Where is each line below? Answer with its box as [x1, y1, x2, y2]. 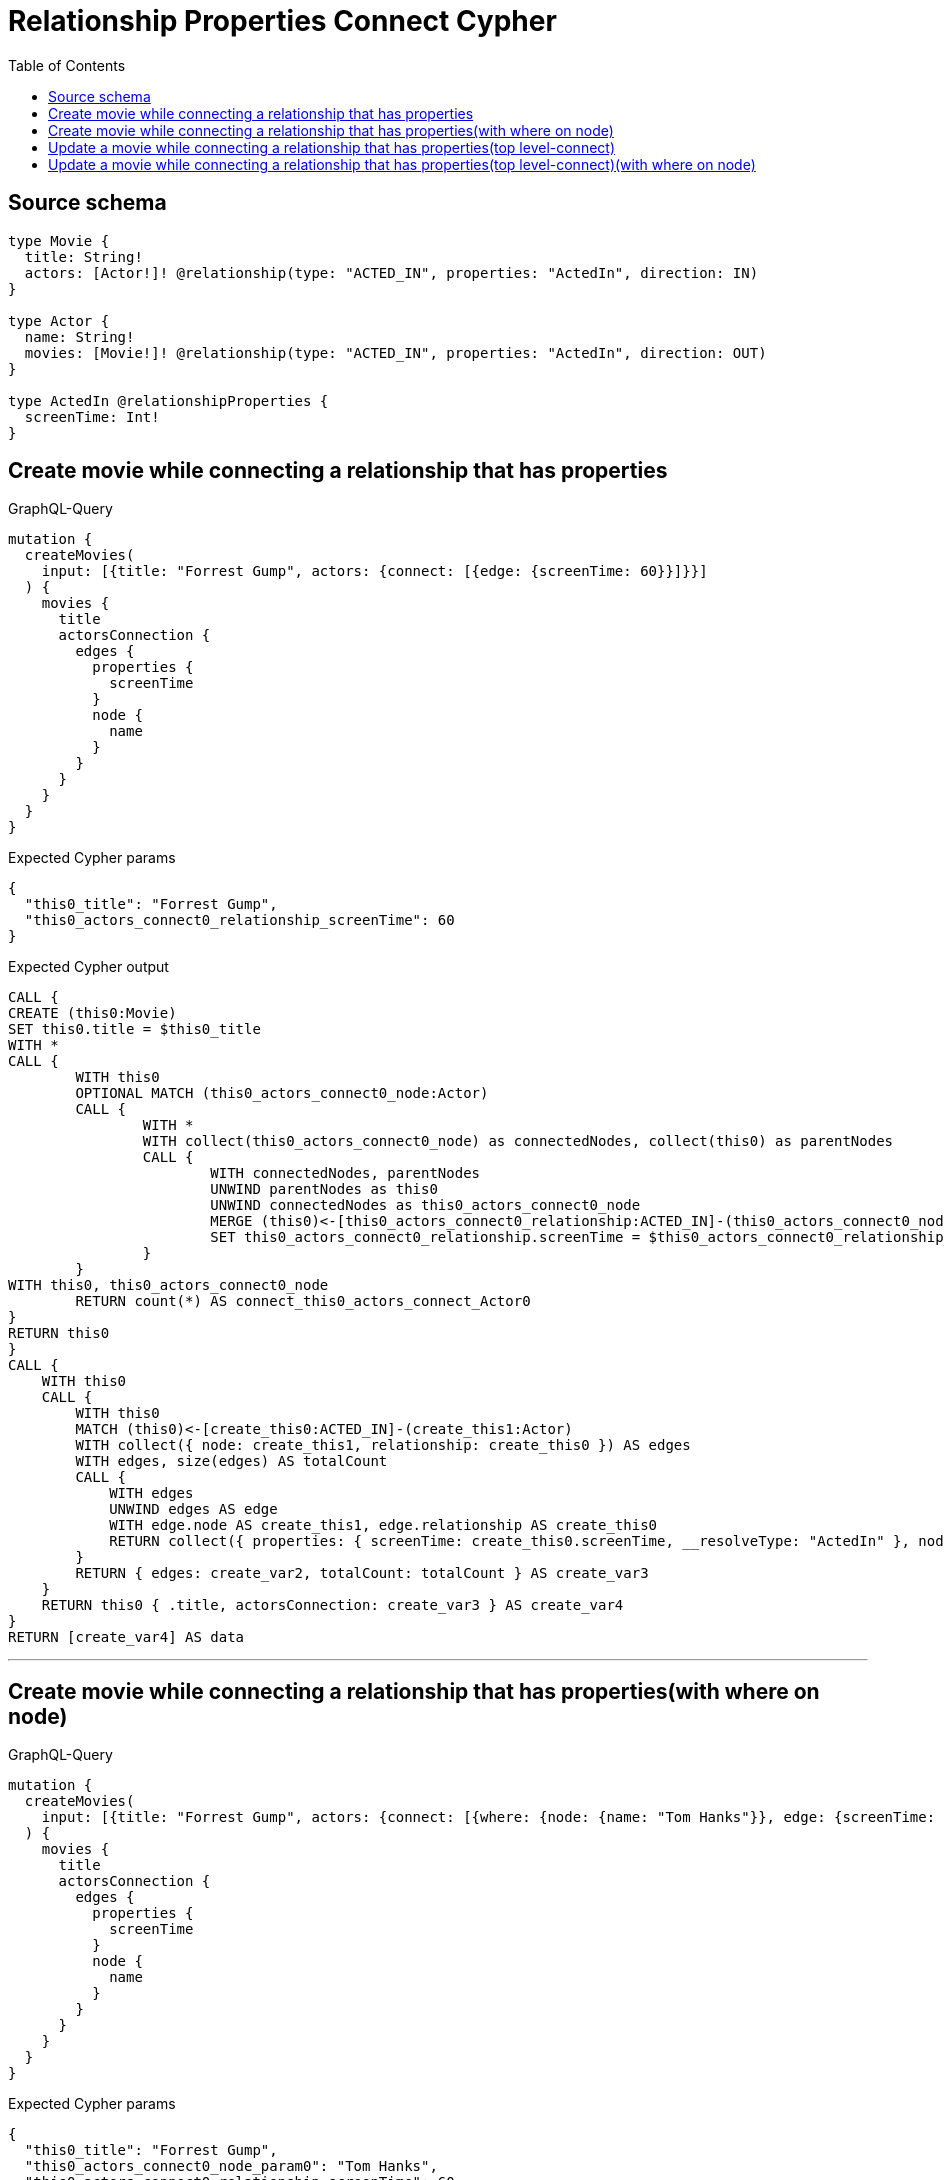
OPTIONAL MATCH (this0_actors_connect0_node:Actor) [75, 1085, 489, 1102]
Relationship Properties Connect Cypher [8, 4, 557, 38]
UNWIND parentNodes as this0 [210, 1181, 438, 1198]
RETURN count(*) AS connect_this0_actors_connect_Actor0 [75, 1293, 531, 1310]
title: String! [24, 248, 143, 265]
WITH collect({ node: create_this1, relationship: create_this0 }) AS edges [75, 1437, 691, 1454]
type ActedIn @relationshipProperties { [8, 392, 329, 409]
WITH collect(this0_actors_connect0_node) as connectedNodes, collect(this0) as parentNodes [142, 1133, 894, 1150]
